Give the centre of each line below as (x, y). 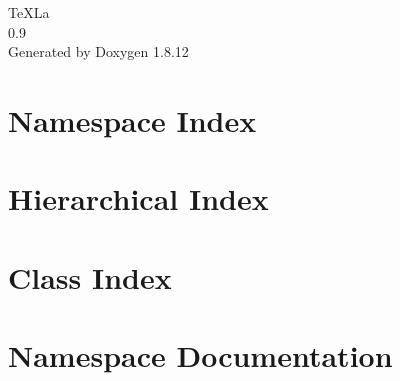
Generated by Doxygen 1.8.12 (98, 51)
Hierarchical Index (138, 198)
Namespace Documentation (200, 355)
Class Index (90, 276)
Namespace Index (132, 119)
